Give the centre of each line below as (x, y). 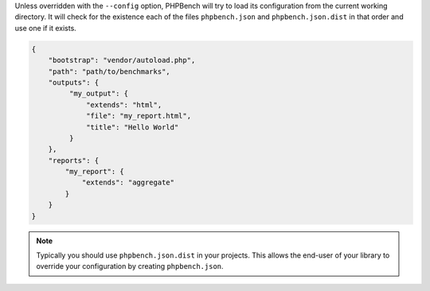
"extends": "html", (124, 105)
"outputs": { (74, 82)
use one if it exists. (46, 28)
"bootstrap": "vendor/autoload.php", (122, 60)
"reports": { (74, 160)
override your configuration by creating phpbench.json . (130, 266)
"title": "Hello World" (133, 127)
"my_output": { (99, 94)
